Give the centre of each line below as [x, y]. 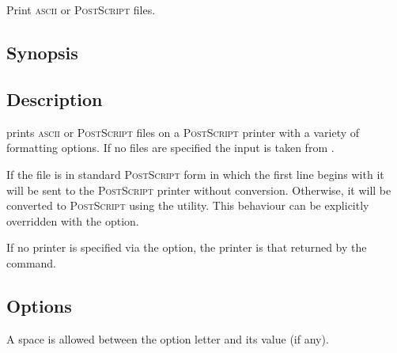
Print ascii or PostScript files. [81, 10]
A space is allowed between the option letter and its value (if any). [168, 338]
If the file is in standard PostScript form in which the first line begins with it [195, 174]
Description [55, 99]
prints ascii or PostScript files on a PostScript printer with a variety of [183, 132]
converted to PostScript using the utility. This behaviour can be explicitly [188, 205]
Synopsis [42, 53]
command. [31, 262]
